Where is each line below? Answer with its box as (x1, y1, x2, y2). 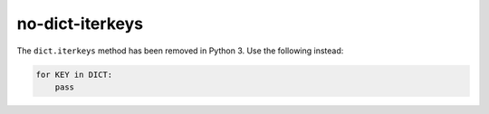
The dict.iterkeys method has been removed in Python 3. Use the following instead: (16, 45, 344, 56)
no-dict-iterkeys (16, 14, 144, 33)
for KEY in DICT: (35, 69, 113, 80)
